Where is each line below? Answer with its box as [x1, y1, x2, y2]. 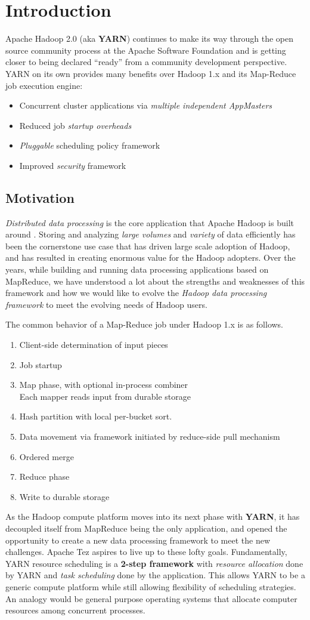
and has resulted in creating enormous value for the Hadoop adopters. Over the [5, 251, 296, 264]
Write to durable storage [19, 490, 110, 502]
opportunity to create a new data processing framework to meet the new [5, 533, 271, 546]
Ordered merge [19, 450, 74, 462]
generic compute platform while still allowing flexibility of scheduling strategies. [5, 580, 296, 593]
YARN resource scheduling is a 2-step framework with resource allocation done [5, 557, 303, 569]
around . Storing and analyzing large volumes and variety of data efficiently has [5, 228, 296, 240]
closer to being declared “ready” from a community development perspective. [5, 55, 287, 68]
